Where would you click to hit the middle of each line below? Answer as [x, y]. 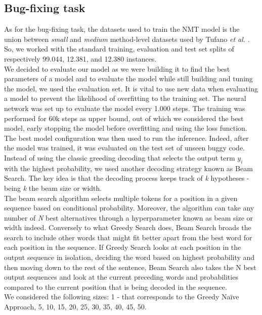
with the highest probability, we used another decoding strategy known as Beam [128, 168]
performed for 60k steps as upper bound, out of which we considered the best [124, 118]
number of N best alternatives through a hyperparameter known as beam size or [129, 217]
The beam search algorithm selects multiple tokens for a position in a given [121, 198]
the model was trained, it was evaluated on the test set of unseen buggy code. [124, 148]
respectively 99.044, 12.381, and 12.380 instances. [80, 58]
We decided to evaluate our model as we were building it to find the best [117, 68]
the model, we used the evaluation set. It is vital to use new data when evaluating [131, 88]
